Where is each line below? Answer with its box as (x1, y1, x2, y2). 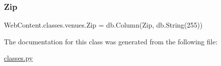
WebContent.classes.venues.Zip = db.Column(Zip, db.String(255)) (4, 20, 203, 30)
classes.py (4, 53, 33, 63)
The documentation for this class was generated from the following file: (4, 36, 218, 46)
